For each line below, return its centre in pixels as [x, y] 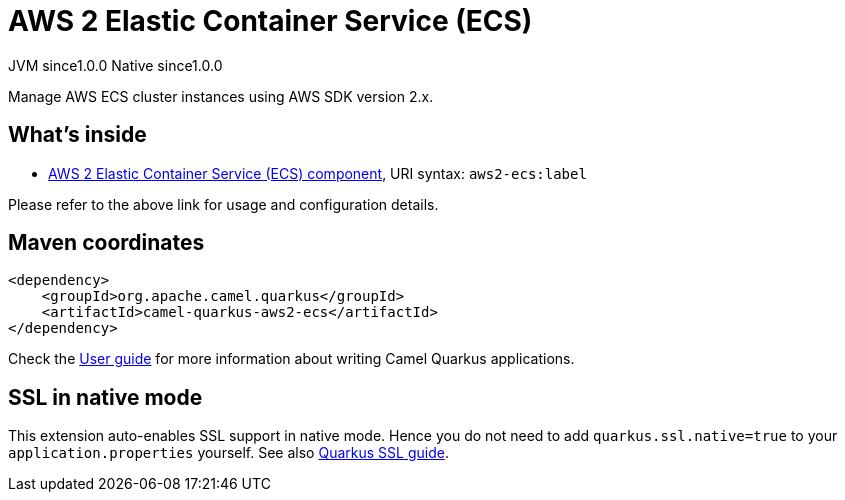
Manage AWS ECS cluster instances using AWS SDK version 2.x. [221, 96]
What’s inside [77, 135]
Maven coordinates [106, 243]
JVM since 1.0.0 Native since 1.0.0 [115, 65]
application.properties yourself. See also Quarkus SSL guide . [228, 453]
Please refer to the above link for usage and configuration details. [223, 204]
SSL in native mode [105, 397]
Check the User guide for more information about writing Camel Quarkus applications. [291, 359]
